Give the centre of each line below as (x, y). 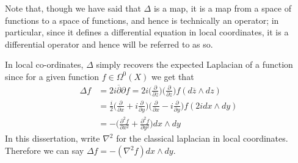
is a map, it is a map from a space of (222, 8)
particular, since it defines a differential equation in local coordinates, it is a (147, 32)
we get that (173, 76)
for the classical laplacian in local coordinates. (202, 138)
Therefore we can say (45, 150)
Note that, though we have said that (73, 8)
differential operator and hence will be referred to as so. (109, 44)
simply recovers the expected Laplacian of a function (194, 64)
